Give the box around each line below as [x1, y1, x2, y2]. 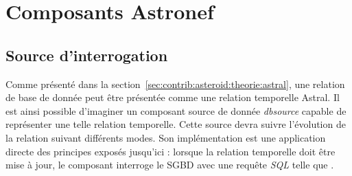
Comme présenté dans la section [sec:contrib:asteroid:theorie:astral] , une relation [5, 76, 345, 91]
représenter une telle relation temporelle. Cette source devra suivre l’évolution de [5, 117, 346, 131]
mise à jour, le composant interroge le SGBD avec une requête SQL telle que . [5, 157, 334, 172]
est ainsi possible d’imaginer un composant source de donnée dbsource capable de [5, 103, 347, 118]
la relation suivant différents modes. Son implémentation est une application [5, 130, 326, 144]
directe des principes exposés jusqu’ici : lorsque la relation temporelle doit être [5, 144, 336, 158]
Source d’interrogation [5, 44, 168, 65]
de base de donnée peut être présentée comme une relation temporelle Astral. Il [5, 90, 340, 104]
